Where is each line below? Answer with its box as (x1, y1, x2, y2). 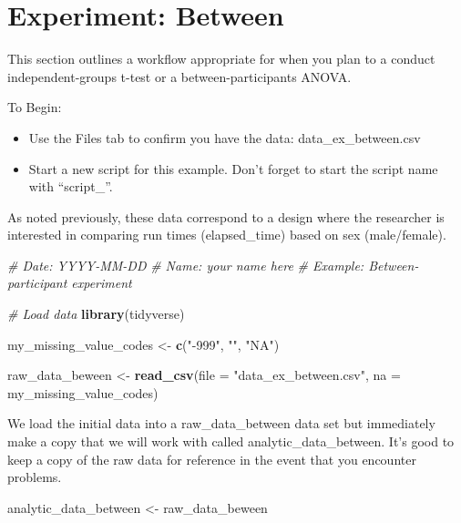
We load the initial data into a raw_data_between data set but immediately (7, 414, 435, 433)
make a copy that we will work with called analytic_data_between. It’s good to (7, 432, 455, 451)
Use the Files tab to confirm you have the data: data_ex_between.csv (28, 128, 421, 147)
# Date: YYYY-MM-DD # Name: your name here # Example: (7, 255, 364, 274)
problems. (7, 467, 62, 487)
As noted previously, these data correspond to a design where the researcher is (7, 207, 445, 226)
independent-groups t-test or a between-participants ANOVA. (7, 67, 352, 86)
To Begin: (7, 97, 62, 117)
